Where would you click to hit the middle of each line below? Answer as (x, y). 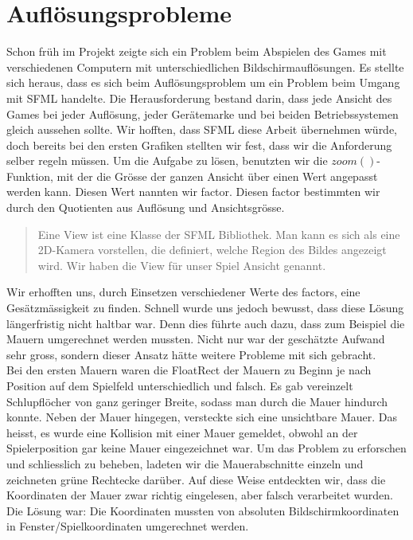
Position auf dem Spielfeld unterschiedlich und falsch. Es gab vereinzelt (180, 385)
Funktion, (30, 176)
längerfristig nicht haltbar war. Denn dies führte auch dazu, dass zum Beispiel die (206, 323)
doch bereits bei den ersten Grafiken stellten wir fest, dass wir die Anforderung (199, 145)
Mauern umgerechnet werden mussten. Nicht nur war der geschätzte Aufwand (196, 339)
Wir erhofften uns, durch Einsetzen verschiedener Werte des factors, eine (183, 292)
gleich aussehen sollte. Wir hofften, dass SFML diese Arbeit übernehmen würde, (202, 129)
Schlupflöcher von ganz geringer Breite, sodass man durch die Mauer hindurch (197, 401)
